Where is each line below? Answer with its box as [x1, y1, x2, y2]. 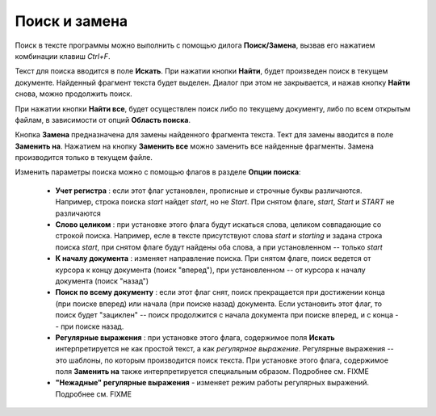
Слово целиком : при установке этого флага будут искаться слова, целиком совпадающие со [55, 220, 382, 229]
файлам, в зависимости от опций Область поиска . [15, 115, 191, 124]
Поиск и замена [15, 12, 128, 30]
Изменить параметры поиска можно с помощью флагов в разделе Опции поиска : [15, 167, 302, 177]
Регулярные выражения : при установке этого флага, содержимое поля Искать [55, 332, 335, 342]
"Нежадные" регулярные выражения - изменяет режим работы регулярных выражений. [55, 378, 370, 388]
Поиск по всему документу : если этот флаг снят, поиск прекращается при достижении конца [55, 288, 385, 297]
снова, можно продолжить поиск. [15, 89, 132, 99]
